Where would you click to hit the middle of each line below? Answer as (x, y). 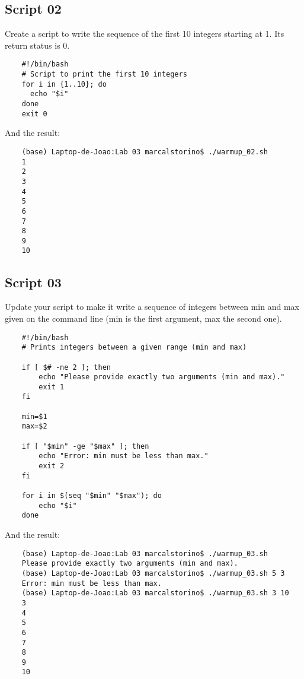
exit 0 (34, 114)
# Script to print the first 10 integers (104, 74)
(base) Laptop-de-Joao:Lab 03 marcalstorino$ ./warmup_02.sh (145, 152)
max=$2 (34, 426)
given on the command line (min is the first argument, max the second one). (143, 318)
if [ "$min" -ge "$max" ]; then (85, 446)
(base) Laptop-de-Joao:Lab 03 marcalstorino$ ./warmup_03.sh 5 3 (153, 573)
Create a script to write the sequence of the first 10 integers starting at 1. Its (145, 34)
